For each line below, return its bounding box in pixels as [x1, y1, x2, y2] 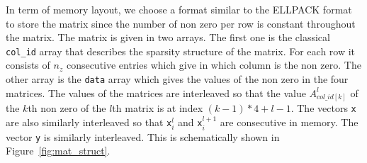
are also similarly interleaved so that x [6, 115, 172, 130]
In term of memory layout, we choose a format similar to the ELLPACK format [6, 2, 352, 16]
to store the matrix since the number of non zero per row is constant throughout [6, 16, 356, 30]
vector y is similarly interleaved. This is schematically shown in [6, 129, 280, 144]
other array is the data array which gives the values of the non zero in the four [6, 72, 349, 86]
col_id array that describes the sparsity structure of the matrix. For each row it [6, 43, 356, 58]
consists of [6, 57, 50, 72]
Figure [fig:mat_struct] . [6, 143, 111, 158]
